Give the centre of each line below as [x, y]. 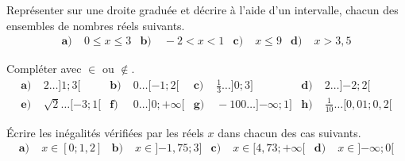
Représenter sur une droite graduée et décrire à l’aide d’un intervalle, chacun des [202, 10]
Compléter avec [44, 69]
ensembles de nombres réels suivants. [96, 25]
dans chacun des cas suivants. [289, 132]
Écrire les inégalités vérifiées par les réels [105, 132]
